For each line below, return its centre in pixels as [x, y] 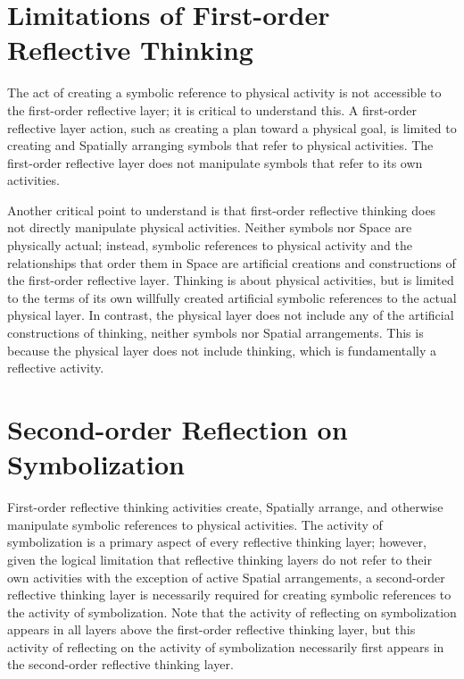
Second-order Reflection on [178, 429]
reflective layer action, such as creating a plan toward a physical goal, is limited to [232, 127]
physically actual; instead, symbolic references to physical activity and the [210, 245]
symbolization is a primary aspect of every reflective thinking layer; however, [217, 542]
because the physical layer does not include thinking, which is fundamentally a [222, 350]
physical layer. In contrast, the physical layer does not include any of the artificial [231, 315]
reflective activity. [56, 368]
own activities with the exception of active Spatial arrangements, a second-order [226, 577]
